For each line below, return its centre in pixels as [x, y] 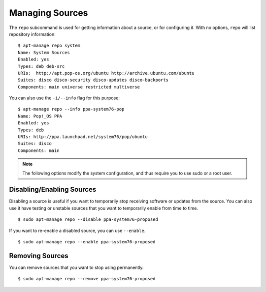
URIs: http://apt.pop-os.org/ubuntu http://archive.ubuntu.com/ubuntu [106, 73]
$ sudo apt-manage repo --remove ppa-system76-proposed [87, 279]
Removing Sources [39, 256]
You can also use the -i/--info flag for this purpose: [65, 98]
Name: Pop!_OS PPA [40, 116]
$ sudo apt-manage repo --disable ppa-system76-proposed [88, 219]
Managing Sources [49, 13]
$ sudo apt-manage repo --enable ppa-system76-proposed [87, 242]
